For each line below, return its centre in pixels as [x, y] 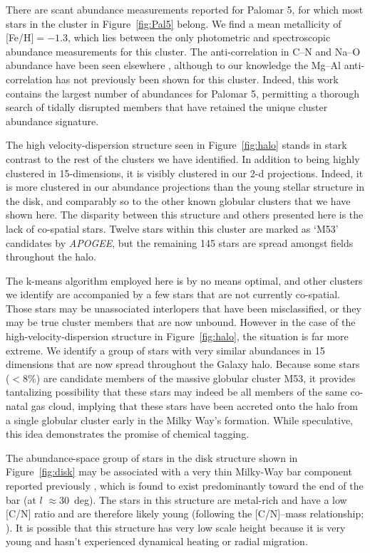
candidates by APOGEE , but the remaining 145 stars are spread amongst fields [180, 242]
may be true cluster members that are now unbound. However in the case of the [181, 322]
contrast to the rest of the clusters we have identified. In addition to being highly [183, 158]
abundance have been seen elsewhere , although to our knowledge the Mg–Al [173, 65]
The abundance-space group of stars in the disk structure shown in [152, 457]
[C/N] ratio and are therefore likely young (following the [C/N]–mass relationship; [185, 513]
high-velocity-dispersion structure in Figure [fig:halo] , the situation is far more [177, 336]
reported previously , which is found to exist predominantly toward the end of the [185, 485]
